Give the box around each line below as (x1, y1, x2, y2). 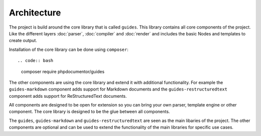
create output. (9, 38, 37, 44)
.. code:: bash (17, 58, 54, 63)
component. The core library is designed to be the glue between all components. (9, 109, 170, 115)
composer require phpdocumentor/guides (21, 68, 105, 75)
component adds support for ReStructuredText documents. (9, 93, 127, 99)
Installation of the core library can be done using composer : (9, 46, 129, 52)
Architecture (9, 7, 61, 18)
